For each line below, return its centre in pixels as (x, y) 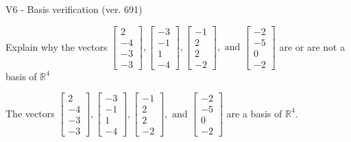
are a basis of (254, 113)
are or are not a (312, 46)
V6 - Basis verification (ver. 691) (74, 9)
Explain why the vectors (57, 46)
